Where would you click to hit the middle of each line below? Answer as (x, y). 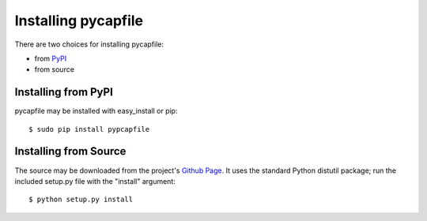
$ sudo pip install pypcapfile (89, 129)
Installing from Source (70, 151)
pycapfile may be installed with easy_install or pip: (96, 111)
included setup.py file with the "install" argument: (95, 181)
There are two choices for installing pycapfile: (89, 44)
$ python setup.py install (81, 200)
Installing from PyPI (64, 92)
